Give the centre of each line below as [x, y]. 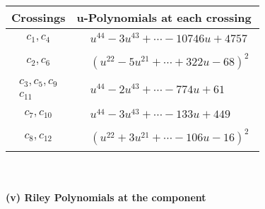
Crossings [39, 17]
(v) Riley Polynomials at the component [106, 197]
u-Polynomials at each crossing [164, 17]
